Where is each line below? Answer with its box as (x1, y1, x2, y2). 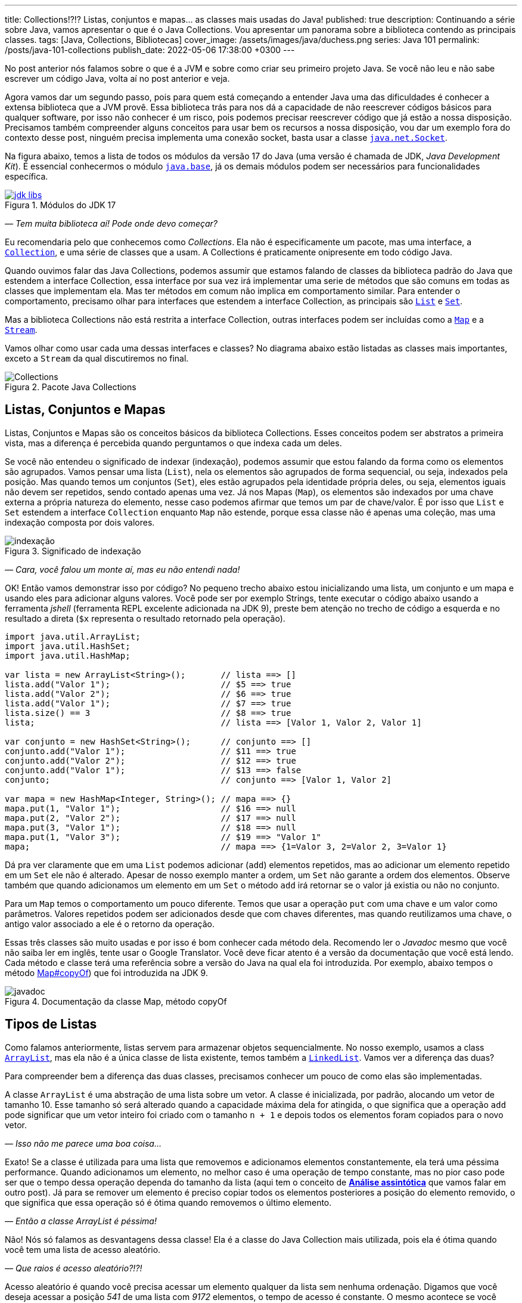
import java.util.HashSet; (5, 641, 130, 651)
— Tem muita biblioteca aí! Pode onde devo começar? (5, 218, 218, 229)
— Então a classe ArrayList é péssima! (5, 1215, 157, 1226)
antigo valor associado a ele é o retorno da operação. (5, 918, 215, 929)
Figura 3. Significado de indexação (5, 545, 141, 556)
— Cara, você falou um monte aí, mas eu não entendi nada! (5, 564, 240, 575)
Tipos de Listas (5, 1017, 97, 1032)
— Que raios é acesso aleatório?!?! (5, 1262, 142, 1273)
